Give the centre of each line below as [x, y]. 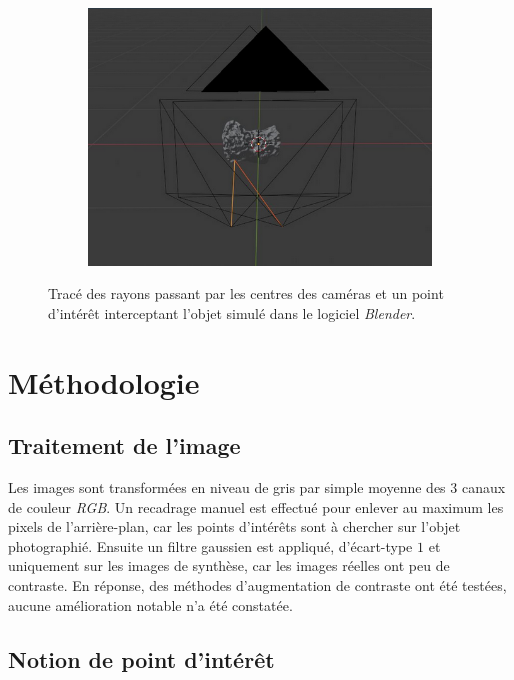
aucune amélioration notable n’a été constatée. [150, 604]
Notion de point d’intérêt [141, 658]
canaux [483, 487]
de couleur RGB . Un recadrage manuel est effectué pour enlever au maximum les [256, 506]
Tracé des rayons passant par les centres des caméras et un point [246, 293]
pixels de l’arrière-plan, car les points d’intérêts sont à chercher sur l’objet [234, 526]
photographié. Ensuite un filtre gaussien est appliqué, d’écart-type [210, 545]
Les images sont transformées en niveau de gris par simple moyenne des [227, 487]
